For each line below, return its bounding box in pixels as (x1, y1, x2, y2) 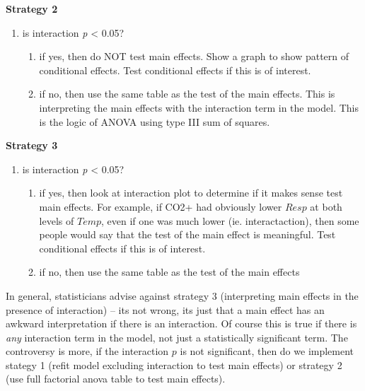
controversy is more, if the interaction (6, 344, 169, 358)
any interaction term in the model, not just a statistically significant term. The (6, 329, 348, 344)
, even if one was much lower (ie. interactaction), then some (101, 213, 359, 228)
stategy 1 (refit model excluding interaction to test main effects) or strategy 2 (6, 357, 342, 372)
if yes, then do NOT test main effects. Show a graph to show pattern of (39, 49, 349, 64)
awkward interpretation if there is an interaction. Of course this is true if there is (6, 316, 357, 331)
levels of (39, 213, 74, 228)
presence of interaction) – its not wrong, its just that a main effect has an (6, 302, 325, 317)
